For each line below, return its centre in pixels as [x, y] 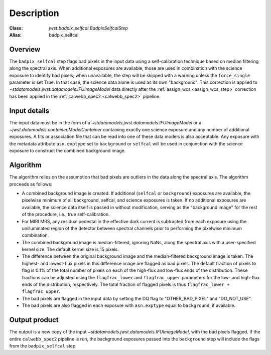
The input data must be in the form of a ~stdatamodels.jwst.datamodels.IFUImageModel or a [105, 122]
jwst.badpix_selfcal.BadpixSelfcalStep [88, 28]
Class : [16, 28]
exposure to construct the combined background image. [67, 151]
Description [34, 13]
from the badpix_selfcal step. [43, 345]
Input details [29, 111]
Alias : [16, 35]
